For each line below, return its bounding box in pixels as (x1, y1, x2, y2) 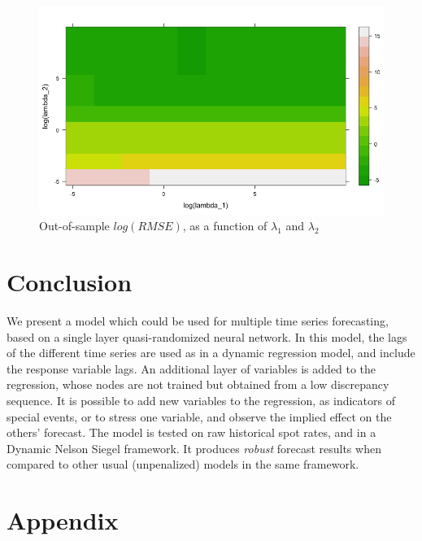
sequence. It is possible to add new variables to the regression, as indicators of (7, 391, 395, 408)
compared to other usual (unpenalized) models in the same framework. (7, 456, 359, 473)
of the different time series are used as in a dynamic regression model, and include (7, 344, 415, 361)
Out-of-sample (39, 217, 110, 234)
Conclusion (7, 265, 133, 299)
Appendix (7, 504, 119, 537)
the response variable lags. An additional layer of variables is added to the (7, 360, 376, 377)
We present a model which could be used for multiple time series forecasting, (7, 312, 389, 329)
